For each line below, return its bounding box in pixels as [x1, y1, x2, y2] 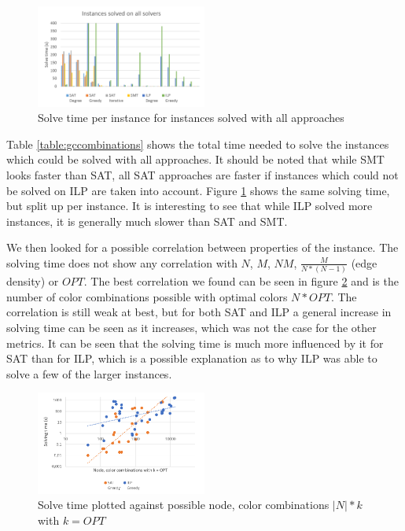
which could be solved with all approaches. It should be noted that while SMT [6, 151, 385, 168]
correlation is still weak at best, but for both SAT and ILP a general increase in [6, 304, 392, 320]
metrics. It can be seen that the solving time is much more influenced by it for [6, 334, 384, 351]
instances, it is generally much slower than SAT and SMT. [6, 212, 288, 229]
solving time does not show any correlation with [6, 254, 237, 271]
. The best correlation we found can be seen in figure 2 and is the [83, 273, 399, 289]
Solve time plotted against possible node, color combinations [38, 496, 330, 513]
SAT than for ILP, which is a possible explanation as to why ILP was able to [6, 350, 377, 367]
